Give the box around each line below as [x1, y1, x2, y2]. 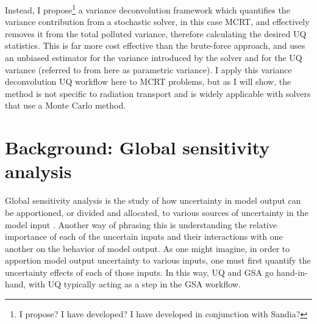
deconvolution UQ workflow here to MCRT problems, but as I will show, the [5, 75, 291, 88]
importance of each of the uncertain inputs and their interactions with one [5, 230, 283, 243]
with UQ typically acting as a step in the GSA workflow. [28, 278, 241, 290]
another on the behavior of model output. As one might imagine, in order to [5, 242, 290, 254]
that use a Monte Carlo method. [5, 99, 126, 112]
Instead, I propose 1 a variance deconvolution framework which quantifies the [5, 2, 290, 16]
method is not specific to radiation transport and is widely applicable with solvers [5, 87, 311, 99]
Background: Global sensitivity [5, 135, 270, 160]
